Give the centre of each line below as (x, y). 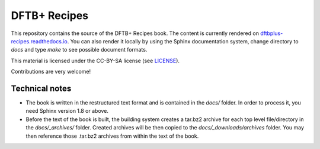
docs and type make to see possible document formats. (79, 50)
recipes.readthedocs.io (39, 41)
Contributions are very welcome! (51, 72)
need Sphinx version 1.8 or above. (67, 111)
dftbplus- (271, 33)
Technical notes (41, 88)
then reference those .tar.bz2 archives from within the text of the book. (112, 136)
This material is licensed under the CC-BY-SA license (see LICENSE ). (95, 61)
